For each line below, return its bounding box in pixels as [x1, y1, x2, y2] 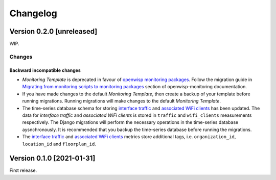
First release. [9, 167, 37, 173]
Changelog [9, 8, 57, 19]
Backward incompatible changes [9, 67, 81, 73]
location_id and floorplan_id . [22, 141, 97, 147]
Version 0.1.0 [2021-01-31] [9, 154, 96, 163]
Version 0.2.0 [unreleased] [9, 27, 98, 36]
